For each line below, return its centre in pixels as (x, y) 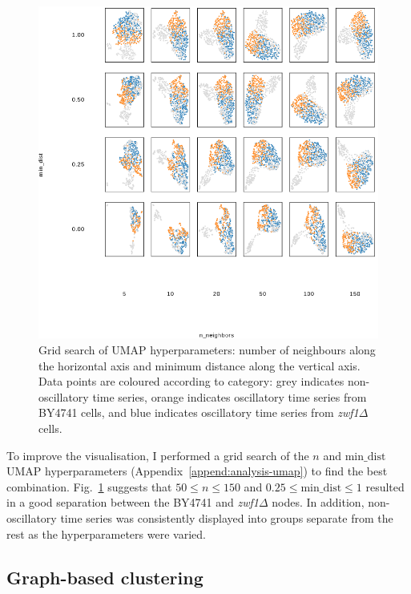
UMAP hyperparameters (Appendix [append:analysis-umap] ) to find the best (197, 471)
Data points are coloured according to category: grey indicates (191, 381)
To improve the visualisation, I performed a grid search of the (158, 455)
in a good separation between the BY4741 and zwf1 (133, 502)
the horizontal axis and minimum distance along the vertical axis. (199, 365)
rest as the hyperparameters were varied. (106, 533)
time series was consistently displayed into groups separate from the (227, 518)
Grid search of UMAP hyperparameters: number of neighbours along (207, 350)
